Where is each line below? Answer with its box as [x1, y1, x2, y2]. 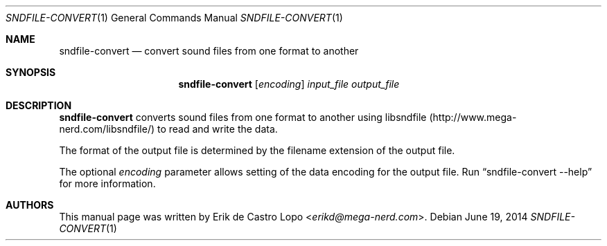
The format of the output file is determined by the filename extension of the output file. [59, 144, 455, 156]
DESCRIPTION [6, 100, 72, 111]
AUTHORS [6, 199, 54, 211]
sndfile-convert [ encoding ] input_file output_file [178, 78, 400, 90]
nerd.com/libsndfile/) [59, 123, 155, 135]
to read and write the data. [157, 123, 278, 135]
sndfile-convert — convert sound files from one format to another [59, 45, 359, 57]
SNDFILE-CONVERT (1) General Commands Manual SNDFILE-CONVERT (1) [6, 12, 343, 23]
